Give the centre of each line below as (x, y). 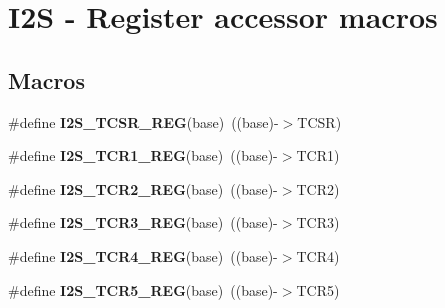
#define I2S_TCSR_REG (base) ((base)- (143, 121)
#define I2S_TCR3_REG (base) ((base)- (143, 222)
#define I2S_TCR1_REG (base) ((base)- (143, 155)
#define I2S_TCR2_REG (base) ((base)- (143, 188)
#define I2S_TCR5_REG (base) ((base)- (143, 289)
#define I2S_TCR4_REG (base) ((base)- (143, 255)
